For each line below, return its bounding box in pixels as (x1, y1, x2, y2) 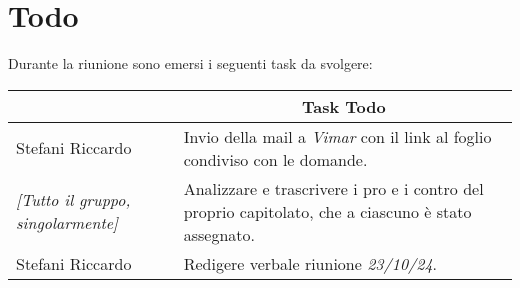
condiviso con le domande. (183, 147, 368, 171)
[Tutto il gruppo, (16, 188, 131, 212)
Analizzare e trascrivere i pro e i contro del (183, 176, 484, 200)
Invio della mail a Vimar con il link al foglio (183, 124, 492, 148)
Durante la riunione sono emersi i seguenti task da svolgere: (8, 53, 373, 74)
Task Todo (301, 94, 386, 118)
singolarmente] (16, 211, 119, 235)
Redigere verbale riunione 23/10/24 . (183, 251, 438, 275)
